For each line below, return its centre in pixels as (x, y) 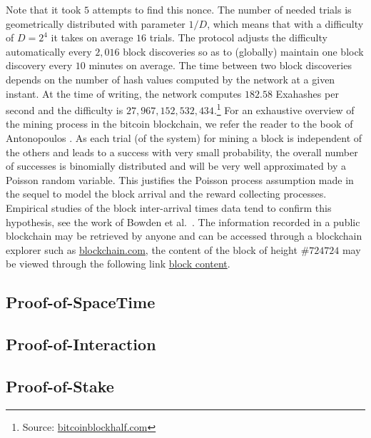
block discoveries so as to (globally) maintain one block (243, 51)
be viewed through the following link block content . (118, 264)
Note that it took (44, 9)
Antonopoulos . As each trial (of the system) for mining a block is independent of (184, 138)
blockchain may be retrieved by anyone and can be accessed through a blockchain (184, 236)
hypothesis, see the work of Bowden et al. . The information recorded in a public (183, 221)
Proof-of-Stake (60, 386)
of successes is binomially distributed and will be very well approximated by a (176, 166)
